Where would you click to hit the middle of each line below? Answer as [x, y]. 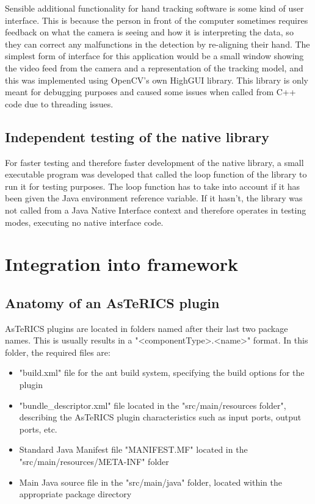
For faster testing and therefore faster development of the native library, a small [154, 162]
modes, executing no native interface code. [84, 222]
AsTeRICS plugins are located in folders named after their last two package [147, 328]
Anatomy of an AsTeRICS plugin [112, 302]
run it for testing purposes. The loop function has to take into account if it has [153, 186]
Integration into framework [122, 264]
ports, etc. [38, 429]
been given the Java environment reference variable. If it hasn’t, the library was [154, 198]
